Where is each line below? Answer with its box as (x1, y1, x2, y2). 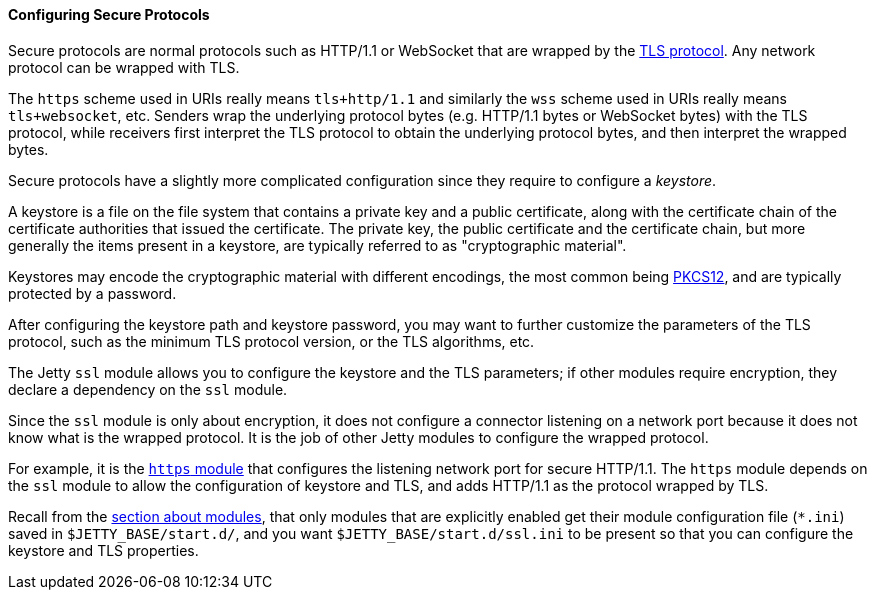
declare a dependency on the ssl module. (8, 380, 288, 398)
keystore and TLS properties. (8, 541, 199, 559)
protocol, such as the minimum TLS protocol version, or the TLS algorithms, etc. (8, 332, 535, 350)
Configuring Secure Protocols (8, 6, 210, 23)
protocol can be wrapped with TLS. (8, 58, 240, 76)
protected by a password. (8, 284, 177, 302)
